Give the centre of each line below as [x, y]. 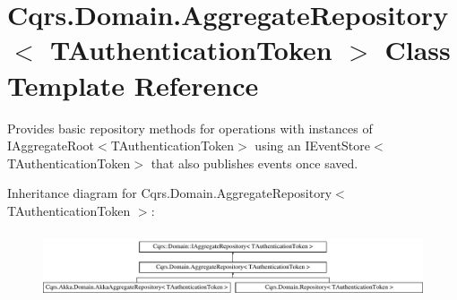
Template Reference [133, 85]
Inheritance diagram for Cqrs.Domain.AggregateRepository [170, 193]
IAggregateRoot [51, 146]
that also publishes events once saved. [254, 163]
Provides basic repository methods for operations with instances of [190, 128]
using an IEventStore [313, 146]
